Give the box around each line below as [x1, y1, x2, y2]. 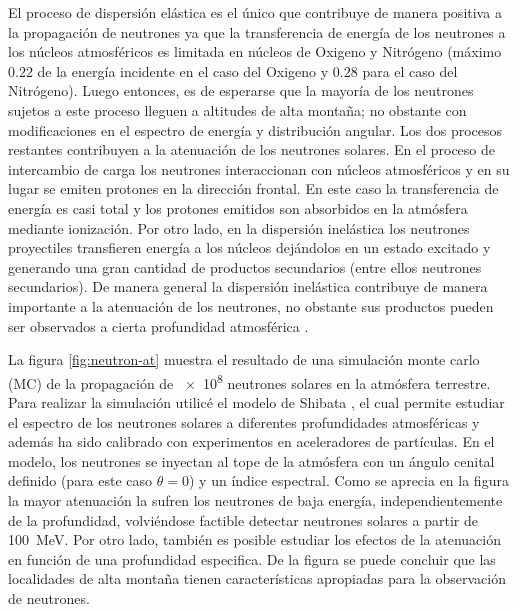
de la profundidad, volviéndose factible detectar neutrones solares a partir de [8, 509, 478, 530]
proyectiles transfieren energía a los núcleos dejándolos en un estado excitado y [8, 237, 491, 258]
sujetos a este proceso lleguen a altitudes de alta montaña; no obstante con [8, 99, 467, 120]
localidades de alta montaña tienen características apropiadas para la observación [8, 568, 506, 589]
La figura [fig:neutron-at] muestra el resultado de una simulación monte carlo [8, 349, 480, 370]
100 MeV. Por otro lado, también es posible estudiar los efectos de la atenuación [8, 529, 502, 550]
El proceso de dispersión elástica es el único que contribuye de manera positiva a [8, 2, 502, 22]
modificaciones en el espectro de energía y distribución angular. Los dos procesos [8, 119, 503, 140]
